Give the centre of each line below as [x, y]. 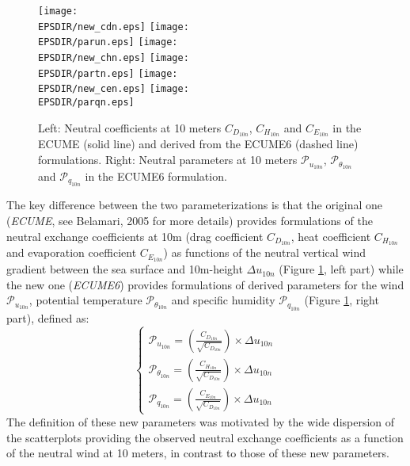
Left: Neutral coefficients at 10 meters [130, 127]
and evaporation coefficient [72, 252]
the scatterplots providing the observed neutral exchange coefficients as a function [205, 437]
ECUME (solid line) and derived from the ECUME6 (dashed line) [198, 144]
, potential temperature [85, 300]
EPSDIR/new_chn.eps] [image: [114, 57]
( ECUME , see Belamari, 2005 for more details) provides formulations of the [190, 220]
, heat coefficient [331, 236]
